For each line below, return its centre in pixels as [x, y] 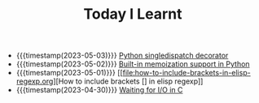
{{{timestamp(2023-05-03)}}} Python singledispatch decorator [122, 56]
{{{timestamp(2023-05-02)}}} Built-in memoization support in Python [133, 64]
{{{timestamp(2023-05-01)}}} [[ [70, 73]
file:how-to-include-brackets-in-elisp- [187, 73]
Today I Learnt [133, 14]
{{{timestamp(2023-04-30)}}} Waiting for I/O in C [99, 90]
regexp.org [35, 81]
